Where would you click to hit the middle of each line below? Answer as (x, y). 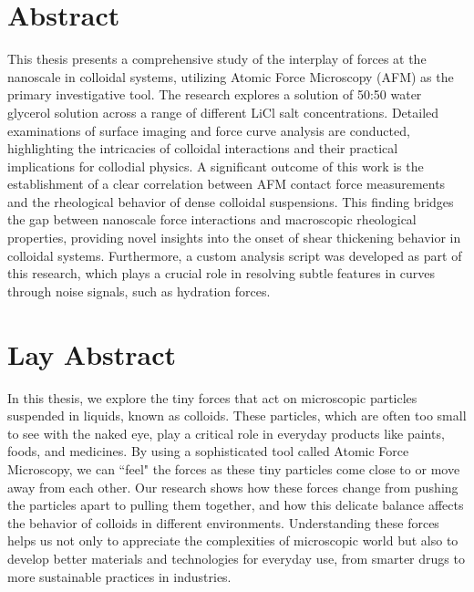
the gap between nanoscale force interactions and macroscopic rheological (212, 219)
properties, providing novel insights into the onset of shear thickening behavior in (234, 238)
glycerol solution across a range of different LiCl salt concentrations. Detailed (223, 112)
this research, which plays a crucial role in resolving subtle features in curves (222, 273)
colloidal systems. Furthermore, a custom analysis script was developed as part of (235, 255)
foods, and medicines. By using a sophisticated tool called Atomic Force (208, 451)
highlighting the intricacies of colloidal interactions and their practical (203, 148)
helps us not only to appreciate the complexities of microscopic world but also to (233, 540)
